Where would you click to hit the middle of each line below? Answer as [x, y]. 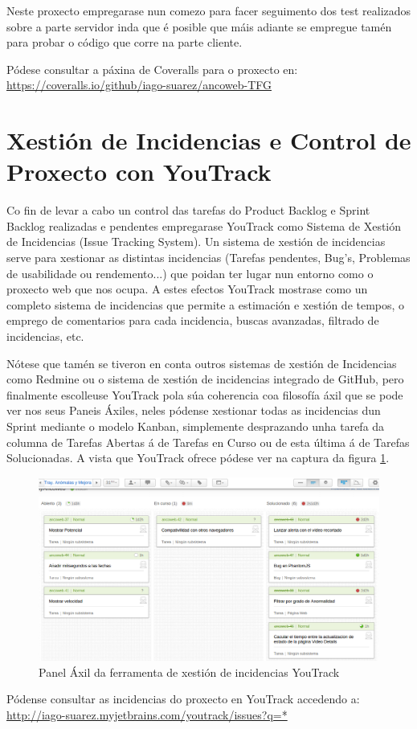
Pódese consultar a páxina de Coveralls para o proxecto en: [152, 69]
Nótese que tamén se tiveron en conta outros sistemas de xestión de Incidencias [202, 363]
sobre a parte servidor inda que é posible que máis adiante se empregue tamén [199, 26]
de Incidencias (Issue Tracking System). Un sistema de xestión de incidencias [196, 242]
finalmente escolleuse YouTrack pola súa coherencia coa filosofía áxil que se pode [205, 394]
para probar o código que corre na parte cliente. [125, 42]
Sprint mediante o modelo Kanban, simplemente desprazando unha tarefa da [196, 426]
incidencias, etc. [45, 336]
